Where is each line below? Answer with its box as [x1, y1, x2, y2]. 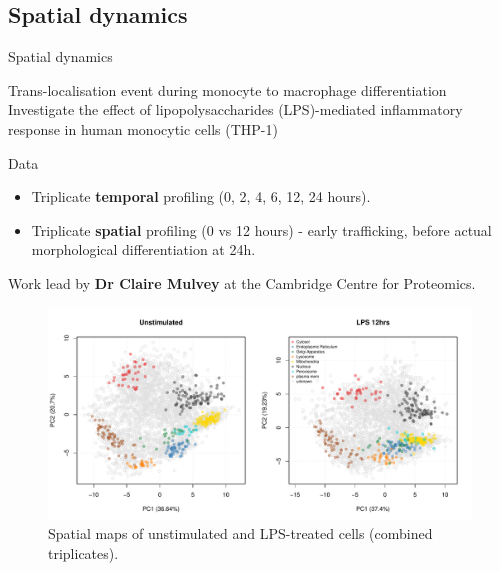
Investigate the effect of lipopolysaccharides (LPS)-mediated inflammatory [8, 99, 463, 120]
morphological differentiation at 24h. [31, 239, 256, 260]
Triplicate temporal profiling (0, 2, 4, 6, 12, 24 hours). [31, 186, 371, 207]
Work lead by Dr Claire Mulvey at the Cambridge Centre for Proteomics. [8, 272, 476, 293]
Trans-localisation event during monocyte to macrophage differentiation [8, 79, 447, 100]
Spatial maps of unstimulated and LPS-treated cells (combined [48, 523, 433, 544]
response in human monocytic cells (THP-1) [8, 118, 278, 139]
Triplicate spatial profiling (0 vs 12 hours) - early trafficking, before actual [31, 219, 492, 240]
